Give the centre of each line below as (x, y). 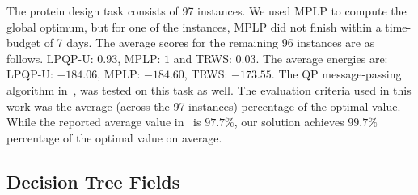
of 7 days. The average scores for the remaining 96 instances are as (209, 42)
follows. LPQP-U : (50, 58)
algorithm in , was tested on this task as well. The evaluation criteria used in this (209, 89)
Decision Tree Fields (93, 181)
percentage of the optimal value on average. (114, 137)
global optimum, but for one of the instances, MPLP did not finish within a (194, 26)
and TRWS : (203, 58)
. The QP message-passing (336, 74)
